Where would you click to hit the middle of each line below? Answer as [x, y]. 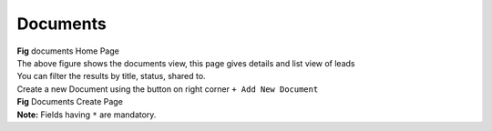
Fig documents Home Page [68, 51]
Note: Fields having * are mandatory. [87, 115]
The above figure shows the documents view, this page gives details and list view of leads [186, 63]
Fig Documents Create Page [70, 102]
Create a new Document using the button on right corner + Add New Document [168, 89]
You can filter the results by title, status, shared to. [111, 76]
